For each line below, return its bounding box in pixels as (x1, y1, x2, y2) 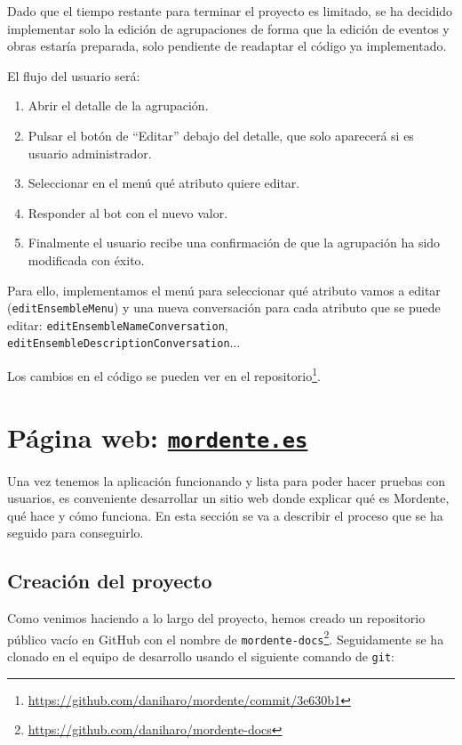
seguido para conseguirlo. (7, 523, 144, 542)
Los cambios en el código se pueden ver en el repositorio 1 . (7, 364, 321, 385)
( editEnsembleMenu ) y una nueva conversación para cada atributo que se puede (7, 298, 441, 317)
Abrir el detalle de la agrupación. (28, 96, 209, 115)
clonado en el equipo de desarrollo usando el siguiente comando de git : (7, 647, 394, 666)
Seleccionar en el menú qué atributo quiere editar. (28, 174, 300, 192)
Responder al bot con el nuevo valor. (28, 203, 228, 222)
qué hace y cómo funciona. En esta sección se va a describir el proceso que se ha (7, 506, 443, 524)
